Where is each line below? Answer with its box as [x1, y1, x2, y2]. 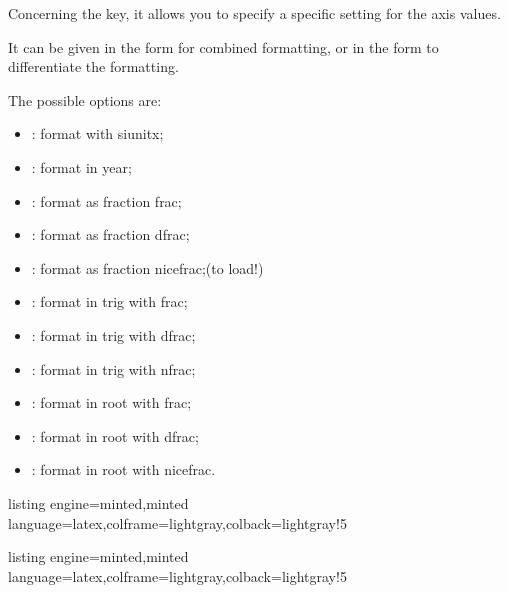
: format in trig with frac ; [31, 291, 188, 312]
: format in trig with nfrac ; [31, 358, 196, 379]
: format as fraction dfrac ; [31, 224, 190, 245]
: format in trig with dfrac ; [31, 324, 196, 345]
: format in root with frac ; [31, 392, 192, 413]
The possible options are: [8, 89, 162, 110]
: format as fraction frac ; [31, 190, 182, 211]
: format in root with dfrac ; [31, 425, 199, 446]
